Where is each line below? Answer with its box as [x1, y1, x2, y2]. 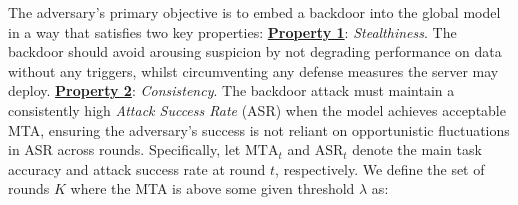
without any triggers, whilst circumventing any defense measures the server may [8, 60, 499, 81]
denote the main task [352, 139, 482, 160]
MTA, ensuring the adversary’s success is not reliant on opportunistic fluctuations [8, 119, 510, 140]
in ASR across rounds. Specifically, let [8, 139, 241, 160]
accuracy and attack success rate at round [8, 158, 266, 179]
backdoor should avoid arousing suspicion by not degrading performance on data [8, 41, 502, 62]
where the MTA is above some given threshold [70, 178, 355, 199]
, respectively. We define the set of [275, 158, 485, 179]
